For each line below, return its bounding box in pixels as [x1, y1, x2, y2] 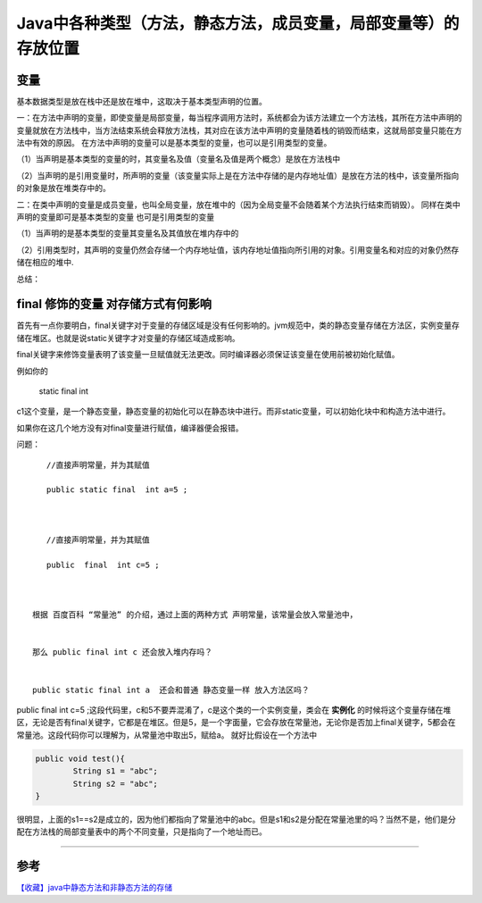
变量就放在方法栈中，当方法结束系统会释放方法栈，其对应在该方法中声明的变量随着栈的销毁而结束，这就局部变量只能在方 [16, 125, 462, 136]
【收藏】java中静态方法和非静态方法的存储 [16, 882, 173, 893]
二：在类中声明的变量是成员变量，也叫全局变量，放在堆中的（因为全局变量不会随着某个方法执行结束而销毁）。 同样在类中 [16, 199, 461, 210]
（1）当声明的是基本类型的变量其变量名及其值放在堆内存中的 [16, 228, 239, 238]
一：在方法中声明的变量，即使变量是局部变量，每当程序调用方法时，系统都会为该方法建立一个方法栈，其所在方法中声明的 [16, 113, 462, 123]
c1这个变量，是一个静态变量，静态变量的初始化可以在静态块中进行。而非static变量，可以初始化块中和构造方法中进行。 [16, 406, 451, 417]
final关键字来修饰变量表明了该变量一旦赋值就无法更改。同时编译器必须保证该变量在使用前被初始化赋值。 [16, 349, 401, 360]
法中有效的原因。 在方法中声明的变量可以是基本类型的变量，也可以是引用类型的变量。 [16, 138, 332, 148]
